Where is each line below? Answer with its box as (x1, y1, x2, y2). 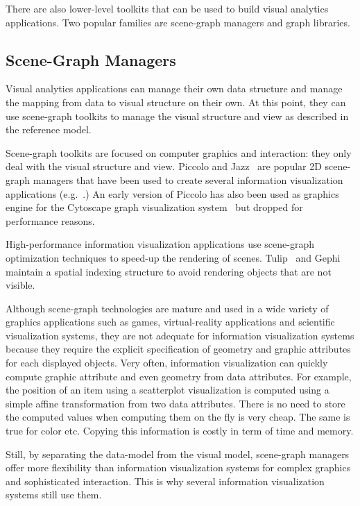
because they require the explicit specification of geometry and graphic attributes (6, 341, 351, 356)
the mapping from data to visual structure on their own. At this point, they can (6, 94, 346, 109)
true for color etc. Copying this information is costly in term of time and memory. (6, 423, 354, 438)
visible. (6, 278, 35, 292)
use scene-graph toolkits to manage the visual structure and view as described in (6, 108, 349, 123)
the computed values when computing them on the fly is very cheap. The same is (6, 410, 350, 424)
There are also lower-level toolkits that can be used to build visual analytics (6, 1, 329, 15)
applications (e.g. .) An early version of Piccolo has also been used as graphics (6, 186, 339, 201)
